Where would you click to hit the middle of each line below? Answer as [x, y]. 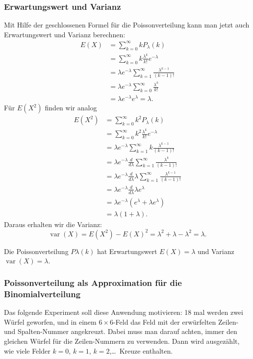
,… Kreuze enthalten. [141, 350]
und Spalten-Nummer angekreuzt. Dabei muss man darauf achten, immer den [121, 331]
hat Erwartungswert [127, 251]
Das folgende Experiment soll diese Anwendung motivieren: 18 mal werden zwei [124, 312]
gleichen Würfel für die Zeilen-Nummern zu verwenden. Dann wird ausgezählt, [122, 341]
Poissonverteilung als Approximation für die [93, 282]
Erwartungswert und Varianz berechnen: [65, 34]
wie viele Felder [27, 350]
